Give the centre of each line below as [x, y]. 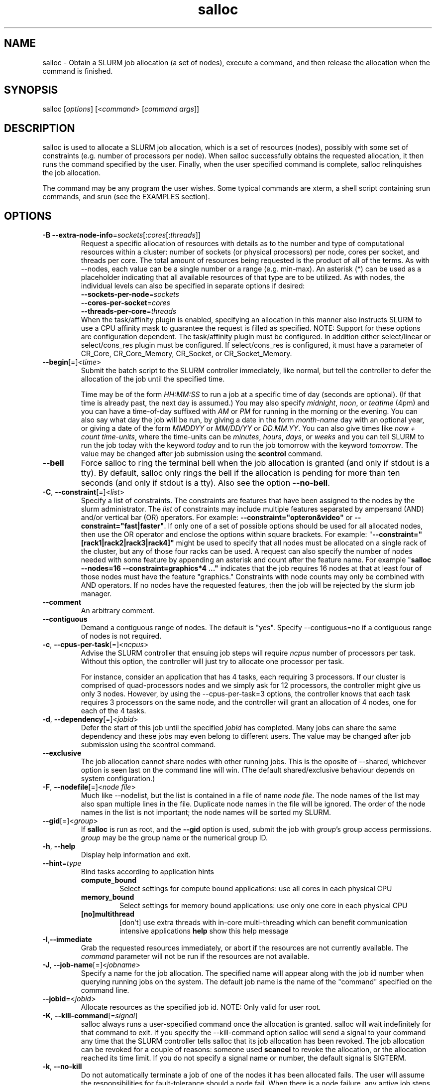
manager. [96, 594]
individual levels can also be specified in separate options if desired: [193, 286]
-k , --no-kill [62, 1067]
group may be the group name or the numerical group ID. [174, 838]
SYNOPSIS [31, 90]
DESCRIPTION [40, 128]
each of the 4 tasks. [113, 711]
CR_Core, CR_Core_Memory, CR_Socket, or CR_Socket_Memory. [186, 354]
